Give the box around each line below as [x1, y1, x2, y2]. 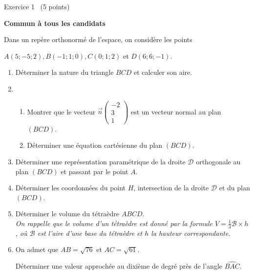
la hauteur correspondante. [151, 228, 231, 238]
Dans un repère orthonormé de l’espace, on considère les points [4, 34, 192, 45]
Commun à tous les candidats [4, 18, 106, 28]
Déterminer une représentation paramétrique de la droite [15, 156, 186, 166]
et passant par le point [61, 166, 128, 176]
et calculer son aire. [134, 67, 192, 77]
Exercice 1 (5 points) [4, 1, 70, 11]
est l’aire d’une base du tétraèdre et [37, 228, 143, 238]
